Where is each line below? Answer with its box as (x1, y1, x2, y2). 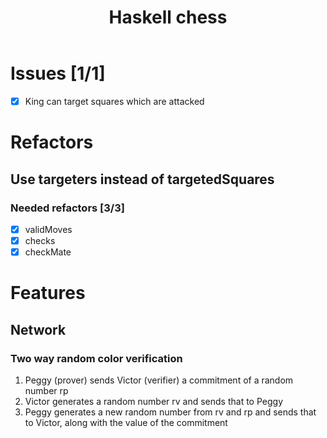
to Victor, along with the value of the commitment (24, 416, 228, 428)
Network (10, 321, 67, 338)
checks (24, 234, 56, 246)
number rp (24, 384, 69, 396)
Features (10, 282, 86, 305)
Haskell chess (108, 6, 228, 29)
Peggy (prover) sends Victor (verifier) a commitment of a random (24, 374, 294, 386)
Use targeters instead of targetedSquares (10, 171, 275, 188)
